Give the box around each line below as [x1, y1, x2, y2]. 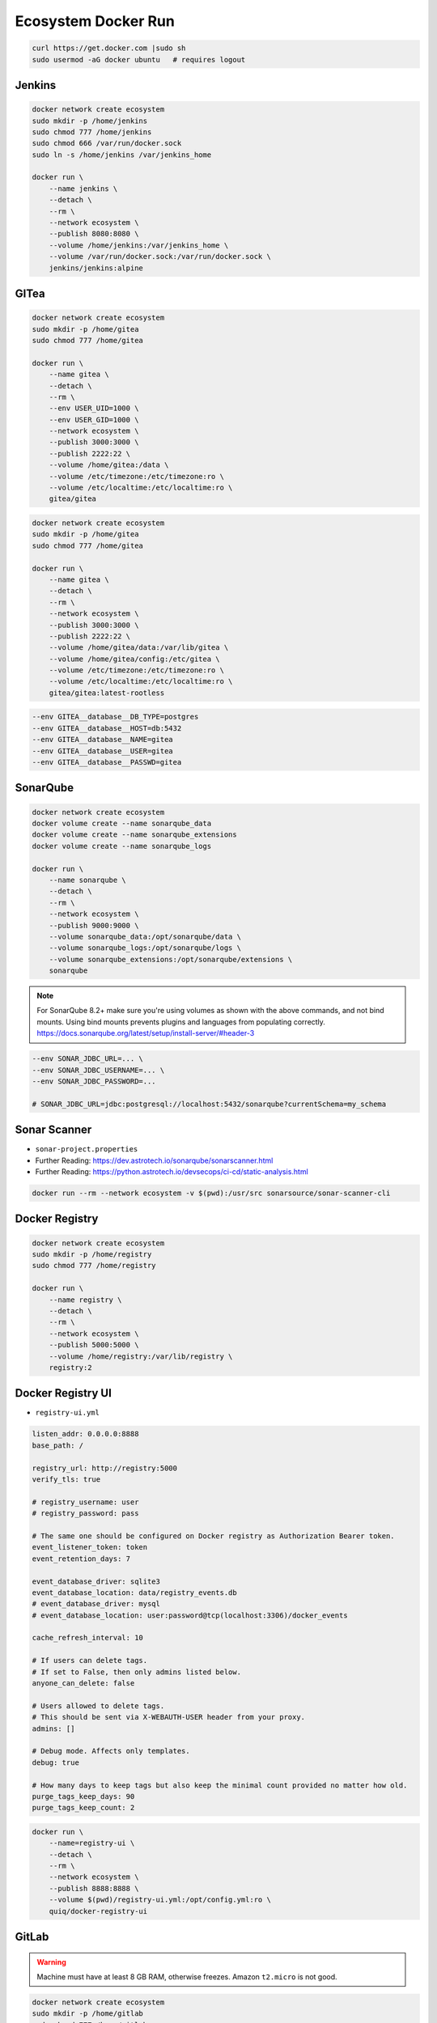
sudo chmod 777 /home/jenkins [32, 127, 152, 137]
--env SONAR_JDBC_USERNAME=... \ [32, 1065, 165, 1075]
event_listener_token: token [32, 1542, 148, 1552]
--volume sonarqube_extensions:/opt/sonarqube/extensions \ [49, 955, 293, 964]
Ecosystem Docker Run [15, 12, 176, 30]
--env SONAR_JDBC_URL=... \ [32, 1054, 143, 1063]
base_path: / [32, 1440, 84, 1450]
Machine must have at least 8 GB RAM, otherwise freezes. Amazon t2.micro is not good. [36, 1972, 337, 1982]
